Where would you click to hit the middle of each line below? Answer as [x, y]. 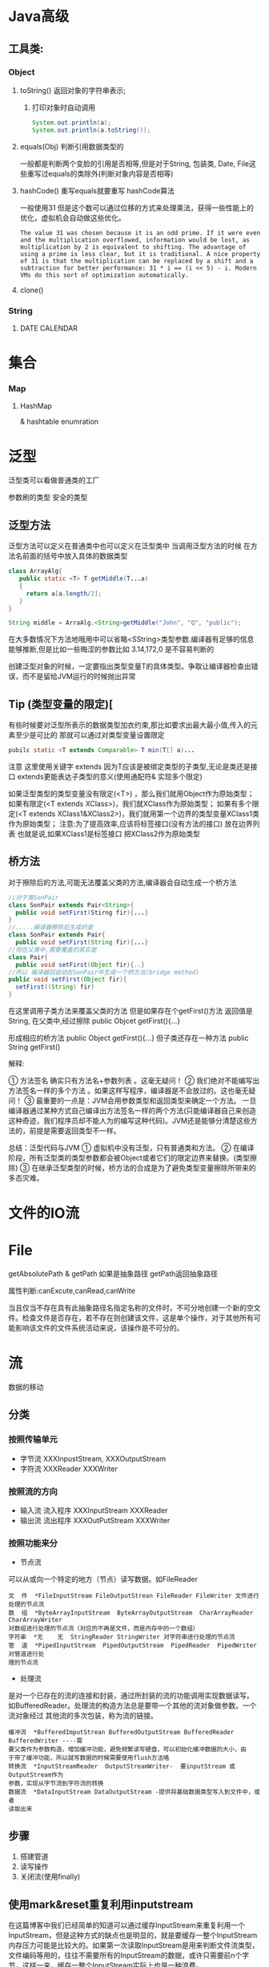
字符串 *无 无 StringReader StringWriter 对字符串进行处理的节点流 [122, 1637]
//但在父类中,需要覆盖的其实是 [53, 949]
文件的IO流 [44, 1213]
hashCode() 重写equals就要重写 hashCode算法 [97, 190]
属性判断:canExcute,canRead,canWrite [72, 1291]
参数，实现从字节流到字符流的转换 [56, 1784]
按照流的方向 [33, 1491]
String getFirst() [34, 1047]
